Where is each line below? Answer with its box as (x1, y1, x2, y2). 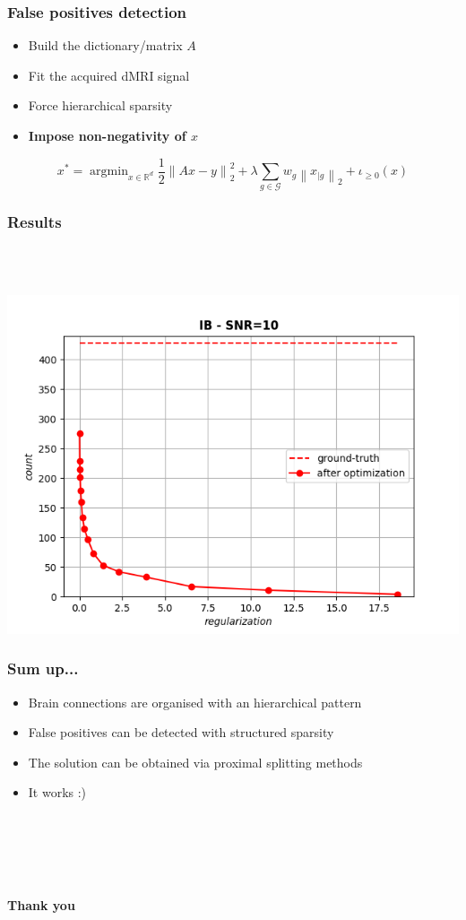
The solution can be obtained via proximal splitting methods (28, 752, 363, 771)
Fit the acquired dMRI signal (28, 65, 190, 84)
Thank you (7, 896, 75, 915)
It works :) (28, 783, 87, 802)
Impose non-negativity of (28, 126, 186, 144)
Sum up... (7, 657, 79, 680)
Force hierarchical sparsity (28, 96, 173, 115)
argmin (90, 165, 128, 178)
